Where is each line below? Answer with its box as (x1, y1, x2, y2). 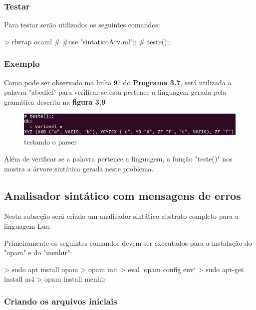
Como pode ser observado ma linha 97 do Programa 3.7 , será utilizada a (4, 77, 232, 87)
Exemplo (4, 57, 40, 70)
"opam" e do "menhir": (4, 247, 72, 258)
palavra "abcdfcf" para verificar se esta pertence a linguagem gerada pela (4, 87, 227, 97)
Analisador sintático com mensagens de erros (4, 187, 241, 203)
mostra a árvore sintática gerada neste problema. (4, 163, 154, 173)
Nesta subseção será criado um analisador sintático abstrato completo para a (4, 211, 239, 221)
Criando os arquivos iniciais (4, 295, 117, 307)
